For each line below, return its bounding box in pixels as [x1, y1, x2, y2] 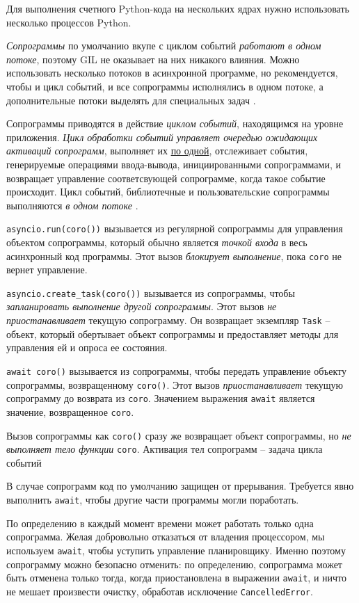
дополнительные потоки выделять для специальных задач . [6, 93, 256, 107]
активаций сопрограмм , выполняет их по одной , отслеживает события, [6, 143, 308, 158]
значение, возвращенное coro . [6, 404, 134, 419]
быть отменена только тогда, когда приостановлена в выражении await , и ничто [6, 570, 347, 585]
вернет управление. [6, 262, 88, 277]
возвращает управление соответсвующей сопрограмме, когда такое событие [6, 170, 326, 185]
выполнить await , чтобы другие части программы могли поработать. [6, 492, 299, 507]
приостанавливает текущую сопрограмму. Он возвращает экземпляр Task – [6, 313, 330, 328]
